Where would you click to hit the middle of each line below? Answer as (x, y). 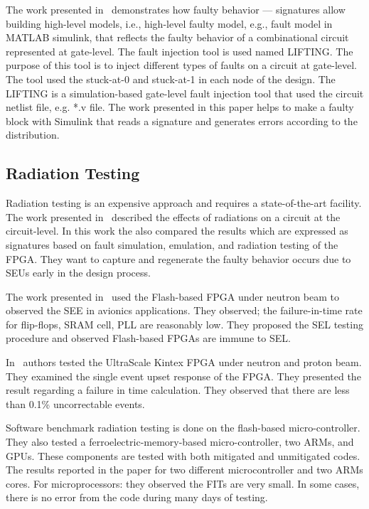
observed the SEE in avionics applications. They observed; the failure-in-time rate (184, 310)
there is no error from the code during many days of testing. (137, 497)
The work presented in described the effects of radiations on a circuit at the (173, 216)
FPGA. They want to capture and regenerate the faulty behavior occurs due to (178, 258)
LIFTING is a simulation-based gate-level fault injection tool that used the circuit (185, 93)
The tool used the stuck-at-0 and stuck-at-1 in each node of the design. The (171, 79)
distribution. (33, 135)
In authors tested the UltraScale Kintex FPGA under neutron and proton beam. (184, 362)
